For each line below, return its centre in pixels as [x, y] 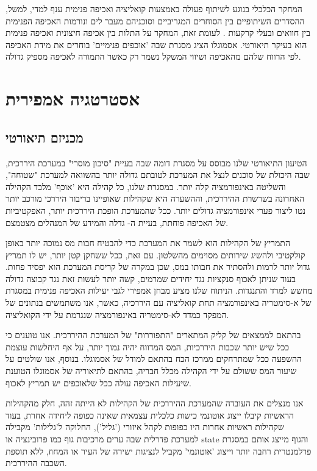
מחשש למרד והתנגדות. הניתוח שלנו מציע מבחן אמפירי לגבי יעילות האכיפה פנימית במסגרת [159, 290]
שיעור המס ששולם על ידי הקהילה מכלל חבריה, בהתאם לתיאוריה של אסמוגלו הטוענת [151, 371]
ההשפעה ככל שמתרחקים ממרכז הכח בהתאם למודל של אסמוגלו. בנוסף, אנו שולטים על [154, 359]
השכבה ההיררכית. [36, 463]
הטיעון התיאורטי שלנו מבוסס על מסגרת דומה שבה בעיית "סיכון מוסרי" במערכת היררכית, [156, 162]
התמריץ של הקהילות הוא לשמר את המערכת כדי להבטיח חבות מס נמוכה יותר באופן [148, 243]
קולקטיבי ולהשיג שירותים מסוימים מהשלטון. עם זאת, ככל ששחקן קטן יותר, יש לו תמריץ [155, 254]
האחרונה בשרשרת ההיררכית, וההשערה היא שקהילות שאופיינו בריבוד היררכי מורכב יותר [155, 198]
